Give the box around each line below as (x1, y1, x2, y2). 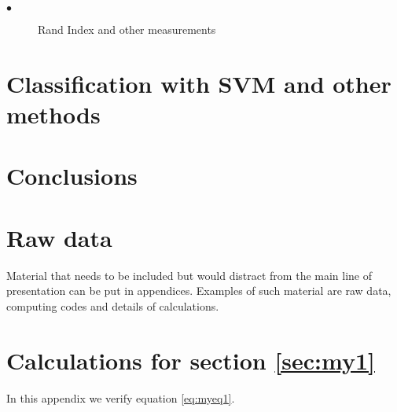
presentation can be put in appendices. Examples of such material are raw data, (6, 282, 391, 299)
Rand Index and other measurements (38, 21, 216, 37)
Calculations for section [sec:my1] (6, 344, 375, 376)
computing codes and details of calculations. (6, 297, 219, 314)
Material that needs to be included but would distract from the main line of (6, 267, 373, 283)
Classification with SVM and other (6, 67, 391, 99)
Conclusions (6, 160, 138, 192)
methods (6, 97, 101, 130)
